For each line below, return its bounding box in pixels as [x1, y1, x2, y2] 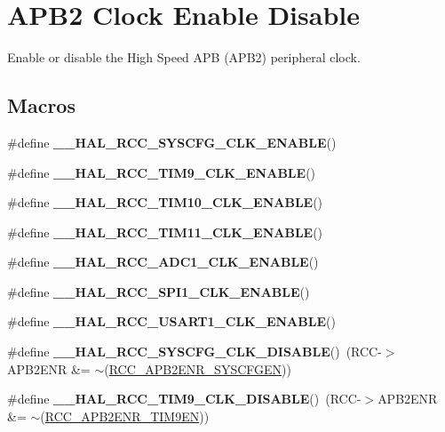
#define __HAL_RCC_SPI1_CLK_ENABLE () [7, 282, 310, 300]
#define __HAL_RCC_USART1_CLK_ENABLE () [7, 312, 336, 331]
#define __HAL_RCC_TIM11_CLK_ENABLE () [7, 222, 323, 241]
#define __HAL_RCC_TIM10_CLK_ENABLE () [7, 193, 323, 212]
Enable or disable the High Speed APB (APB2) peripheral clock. [7, 48, 361, 67]
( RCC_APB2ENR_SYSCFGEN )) [104, 359, 291, 378]
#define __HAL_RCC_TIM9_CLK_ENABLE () [7, 163, 316, 181]
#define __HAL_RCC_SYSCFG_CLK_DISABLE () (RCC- [7, 342, 382, 361]
